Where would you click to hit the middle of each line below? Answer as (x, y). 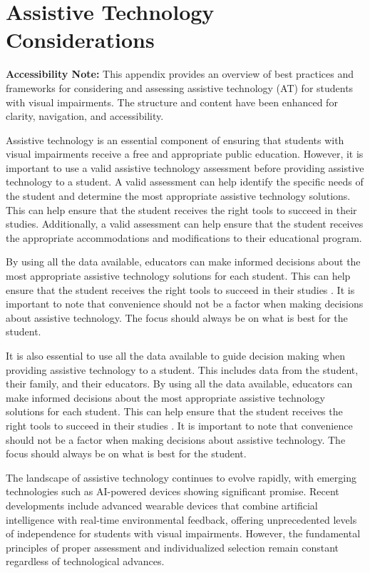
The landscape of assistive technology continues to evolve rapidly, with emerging (181, 477)
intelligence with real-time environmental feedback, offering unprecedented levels (181, 519)
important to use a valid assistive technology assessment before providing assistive (185, 167)
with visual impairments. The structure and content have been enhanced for (172, 102)
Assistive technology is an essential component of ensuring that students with (175, 140)
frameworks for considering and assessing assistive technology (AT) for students (180, 87)
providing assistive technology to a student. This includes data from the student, (182, 369)
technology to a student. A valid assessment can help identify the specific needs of (185, 182)
